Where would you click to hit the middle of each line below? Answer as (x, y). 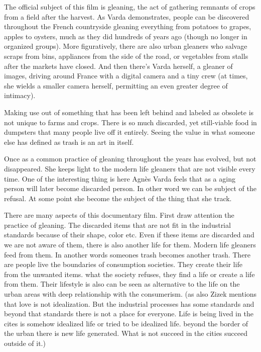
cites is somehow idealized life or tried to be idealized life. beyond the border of (126, 323)
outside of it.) (25, 343)
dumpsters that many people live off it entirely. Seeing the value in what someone (129, 132)
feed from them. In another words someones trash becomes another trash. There (127, 254)
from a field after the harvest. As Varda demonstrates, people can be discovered (127, 16)
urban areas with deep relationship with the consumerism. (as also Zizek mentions (130, 294)
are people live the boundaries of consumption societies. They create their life (123, 264)
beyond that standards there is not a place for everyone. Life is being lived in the (129, 314)
